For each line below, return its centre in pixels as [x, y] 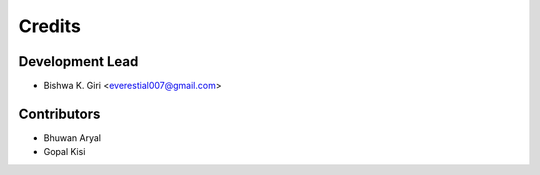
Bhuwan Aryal [72, 137]
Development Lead [78, 61]
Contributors [59, 113]
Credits [50, 26]
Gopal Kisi [64, 152]
